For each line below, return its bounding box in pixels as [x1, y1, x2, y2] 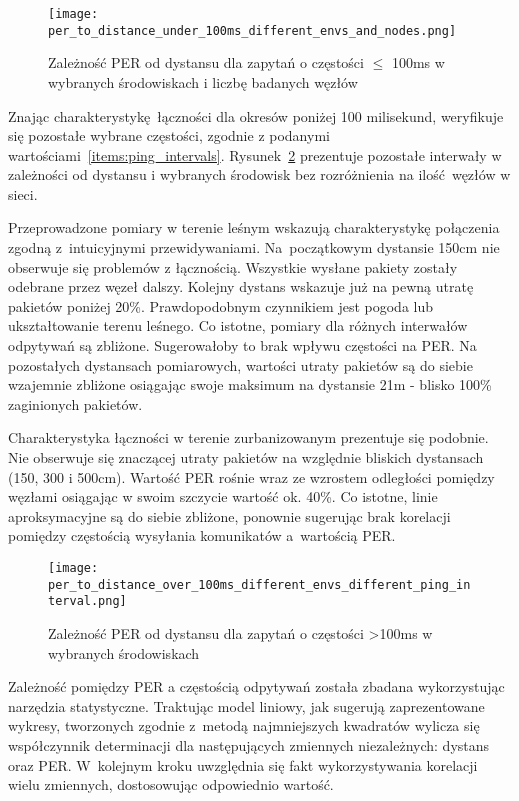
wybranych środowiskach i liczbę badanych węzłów [48, 71, 358, 92]
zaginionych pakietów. [8, 393, 143, 414]
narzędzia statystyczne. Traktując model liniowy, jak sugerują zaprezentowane [8, 695, 485, 716]
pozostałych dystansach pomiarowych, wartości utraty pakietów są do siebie [8, 354, 473, 375]
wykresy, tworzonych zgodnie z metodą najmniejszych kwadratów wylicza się [8, 715, 480, 736]
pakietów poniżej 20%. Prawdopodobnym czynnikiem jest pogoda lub [8, 295, 434, 316]
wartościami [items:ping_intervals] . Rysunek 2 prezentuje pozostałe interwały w [8, 144, 502, 165]
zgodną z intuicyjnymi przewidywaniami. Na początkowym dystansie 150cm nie [8, 237, 500, 258]
